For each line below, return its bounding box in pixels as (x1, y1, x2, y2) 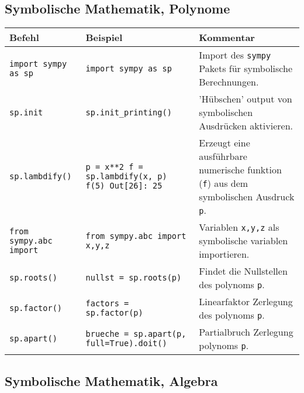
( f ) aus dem (199, 176, 248, 190)
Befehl (9, 30, 39, 45)
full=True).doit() (85, 339, 167, 348)
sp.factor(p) (85, 308, 143, 318)
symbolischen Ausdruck (199, 190, 295, 204)
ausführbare (199, 149, 247, 163)
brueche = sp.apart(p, (85, 329, 186, 339)
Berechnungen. (199, 75, 259, 89)
